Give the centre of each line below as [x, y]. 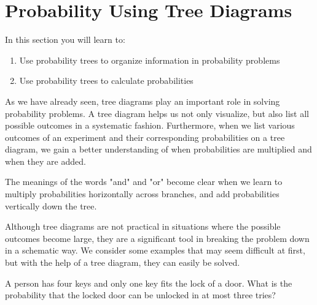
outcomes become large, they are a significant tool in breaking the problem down [157, 238]
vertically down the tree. [51, 205]
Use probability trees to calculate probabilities [106, 81]
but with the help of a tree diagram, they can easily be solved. [123, 262]
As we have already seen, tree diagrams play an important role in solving [143, 101]
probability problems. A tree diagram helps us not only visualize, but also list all [157, 113]
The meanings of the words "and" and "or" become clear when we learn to [144, 182]
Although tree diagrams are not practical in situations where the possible [143, 226]
